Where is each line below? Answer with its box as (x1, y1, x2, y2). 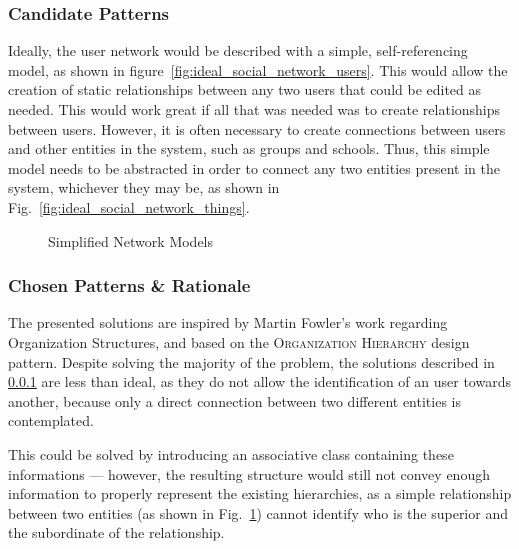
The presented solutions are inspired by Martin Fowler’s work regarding (8, 312, 448, 333)
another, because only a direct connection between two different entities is (8, 390, 461, 411)
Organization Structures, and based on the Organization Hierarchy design (8, 331, 470, 352)
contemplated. (8, 410, 94, 431)
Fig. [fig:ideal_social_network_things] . (8, 196, 250, 217)
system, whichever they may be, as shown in (8, 177, 280, 198)
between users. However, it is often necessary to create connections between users (8, 118, 506, 139)
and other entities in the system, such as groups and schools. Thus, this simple (8, 138, 490, 159)
